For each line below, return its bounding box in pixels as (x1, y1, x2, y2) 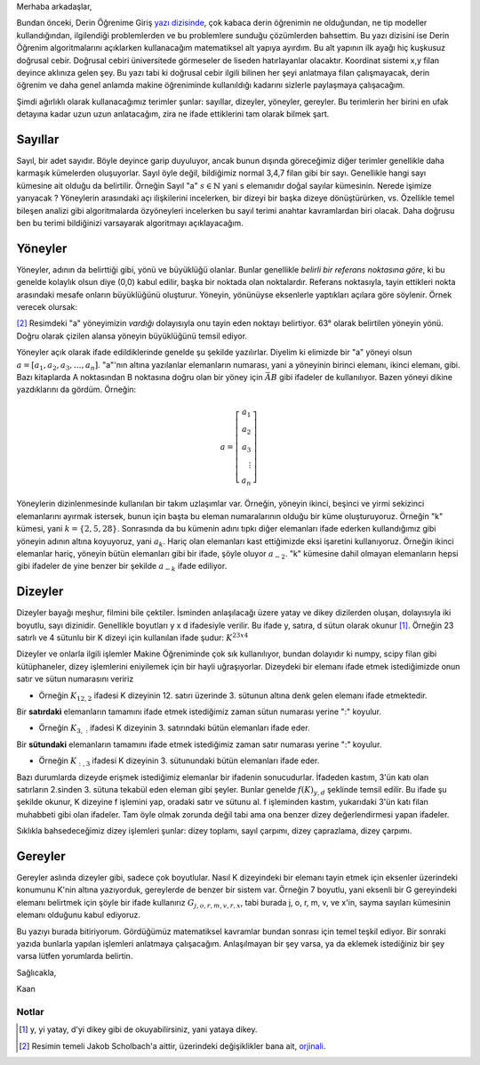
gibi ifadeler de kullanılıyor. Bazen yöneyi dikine (278, 372, 453, 383)
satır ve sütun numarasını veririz (16, 673, 134, 685)
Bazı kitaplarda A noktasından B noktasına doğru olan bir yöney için (16, 372, 263, 383)
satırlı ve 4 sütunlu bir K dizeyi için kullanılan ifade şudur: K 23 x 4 (16, 631, 249, 643)
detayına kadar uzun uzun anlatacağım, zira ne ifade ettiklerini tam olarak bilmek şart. (16, 109, 330, 119)
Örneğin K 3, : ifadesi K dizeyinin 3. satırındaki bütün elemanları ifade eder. (38, 722, 310, 736)
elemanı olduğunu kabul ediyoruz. (16, 909, 141, 921)
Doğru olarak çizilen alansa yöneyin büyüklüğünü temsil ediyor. (16, 330, 248, 341)
